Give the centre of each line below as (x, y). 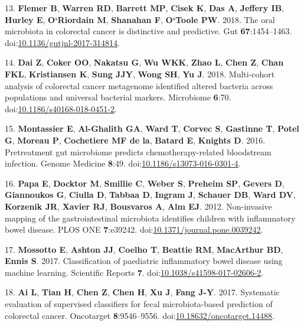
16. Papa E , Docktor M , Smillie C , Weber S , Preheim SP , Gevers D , (145, 183)
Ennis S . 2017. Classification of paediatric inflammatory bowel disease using (144, 261)
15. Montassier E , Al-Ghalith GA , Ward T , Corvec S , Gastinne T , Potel (152, 128)
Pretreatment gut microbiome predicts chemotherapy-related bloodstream (138, 151)
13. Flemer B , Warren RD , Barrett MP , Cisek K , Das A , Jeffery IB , (145, 8)
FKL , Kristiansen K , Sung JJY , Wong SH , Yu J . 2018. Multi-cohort (140, 74)
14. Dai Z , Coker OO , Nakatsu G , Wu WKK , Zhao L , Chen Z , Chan (144, 62)
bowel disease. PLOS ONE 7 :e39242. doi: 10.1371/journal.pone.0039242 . (134, 229)
